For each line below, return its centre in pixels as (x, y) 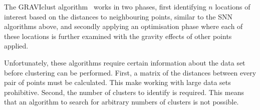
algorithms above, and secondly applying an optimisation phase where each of (123, 26)
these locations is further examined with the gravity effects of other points (118, 36)
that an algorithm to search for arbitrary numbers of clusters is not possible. (121, 102)
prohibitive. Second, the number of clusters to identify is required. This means (124, 92)
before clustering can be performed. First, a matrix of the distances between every (130, 72)
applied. (16, 46)
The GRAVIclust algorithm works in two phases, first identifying (105, 6)
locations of (233, 6)
